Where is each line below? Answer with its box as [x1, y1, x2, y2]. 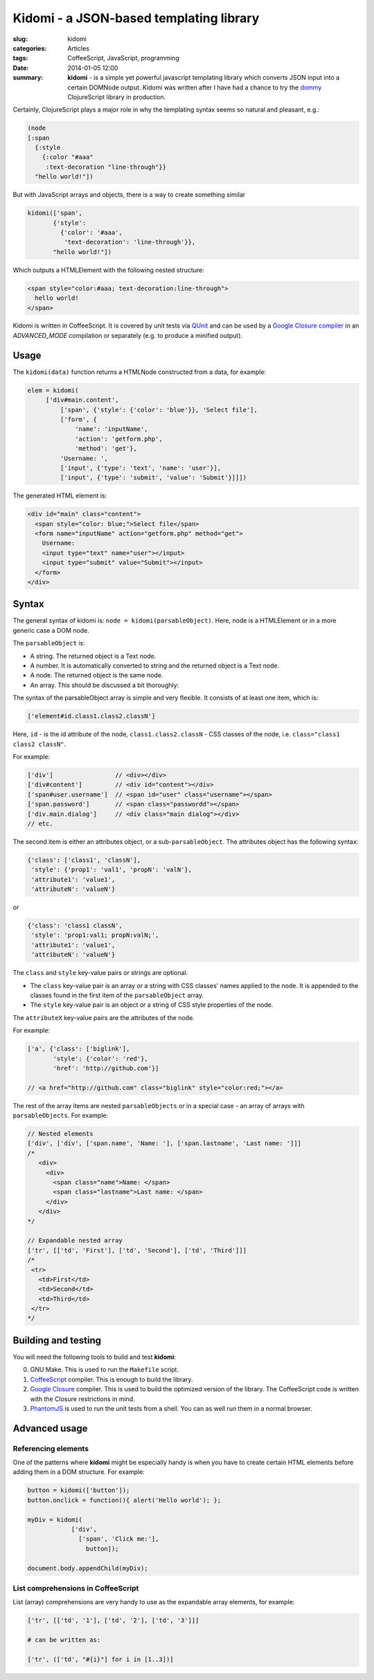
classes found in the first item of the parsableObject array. [30, 991, 204, 999]
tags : [12, 54, 28, 62]
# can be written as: [27, 1636, 101, 1644]
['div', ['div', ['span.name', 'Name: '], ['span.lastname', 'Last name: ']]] [27, 1139, 301, 1148]
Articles [67, 44, 90, 52]
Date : [12, 63, 29, 72]
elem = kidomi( [27, 386, 79, 394]
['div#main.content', [45, 396, 119, 404]
